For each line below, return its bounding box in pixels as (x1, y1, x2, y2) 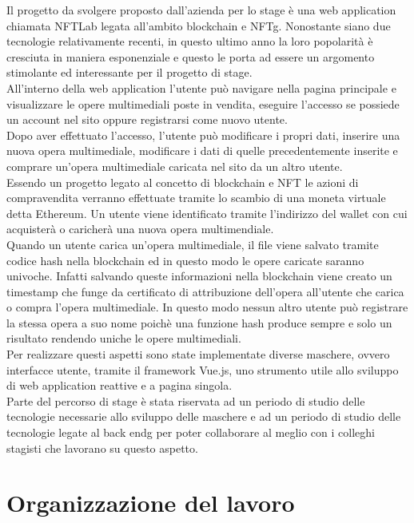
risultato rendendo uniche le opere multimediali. (6, 330, 241, 347)
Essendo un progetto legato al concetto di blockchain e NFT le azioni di (6, 173, 359, 190)
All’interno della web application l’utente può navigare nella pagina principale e (6, 79, 396, 96)
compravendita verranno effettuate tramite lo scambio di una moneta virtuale (6, 189, 386, 206)
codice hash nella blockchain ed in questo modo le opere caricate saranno (6, 252, 364, 268)
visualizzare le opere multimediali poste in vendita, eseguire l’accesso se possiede (6, 95, 400, 112)
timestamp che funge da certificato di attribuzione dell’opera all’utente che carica (6, 283, 404, 299)
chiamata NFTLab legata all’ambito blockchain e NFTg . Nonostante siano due (6, 17, 391, 34)
